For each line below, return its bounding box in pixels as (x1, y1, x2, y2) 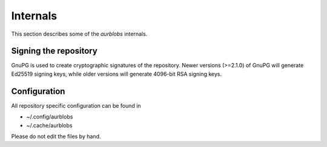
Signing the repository (11, 46, 98, 56)
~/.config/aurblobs (26, 113, 73, 120)
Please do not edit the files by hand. (11, 132, 101, 140)
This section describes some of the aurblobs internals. (11, 30, 148, 38)
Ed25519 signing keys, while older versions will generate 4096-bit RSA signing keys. (11, 70, 222, 77)
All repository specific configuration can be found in (11, 102, 142, 109)
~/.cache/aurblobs (26, 122, 73, 129)
